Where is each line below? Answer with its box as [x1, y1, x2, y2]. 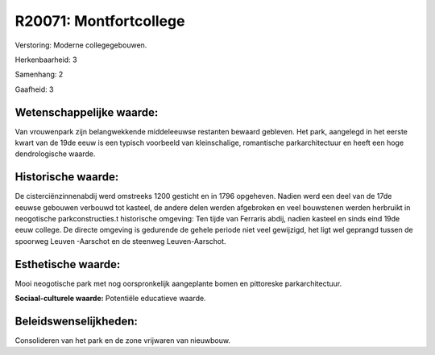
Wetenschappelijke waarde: [14, 105, 159, 119]
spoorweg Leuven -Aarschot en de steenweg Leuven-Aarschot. [14, 236, 226, 246]
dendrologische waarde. [14, 149, 96, 159]
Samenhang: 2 [14, 69, 64, 80]
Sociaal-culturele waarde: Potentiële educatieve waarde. [14, 294, 206, 303]
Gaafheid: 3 [14, 85, 54, 94]
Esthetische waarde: [14, 258, 121, 271]
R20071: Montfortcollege [14, 12, 185, 30]
